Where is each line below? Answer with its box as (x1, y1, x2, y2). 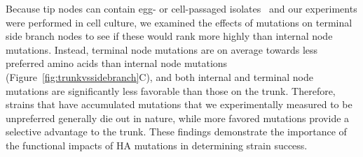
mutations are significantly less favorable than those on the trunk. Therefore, (6, 83, 336, 98)
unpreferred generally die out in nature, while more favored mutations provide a (6, 110, 350, 125)
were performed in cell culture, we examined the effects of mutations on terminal (6, 15, 352, 29)
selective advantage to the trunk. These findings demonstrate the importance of (6, 124, 347, 139)
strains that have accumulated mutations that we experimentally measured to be (6, 97, 352, 112)
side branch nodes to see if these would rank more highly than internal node (6, 29, 333, 43)
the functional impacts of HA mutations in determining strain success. (6, 137, 308, 152)
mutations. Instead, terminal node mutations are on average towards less (6, 42, 318, 57)
